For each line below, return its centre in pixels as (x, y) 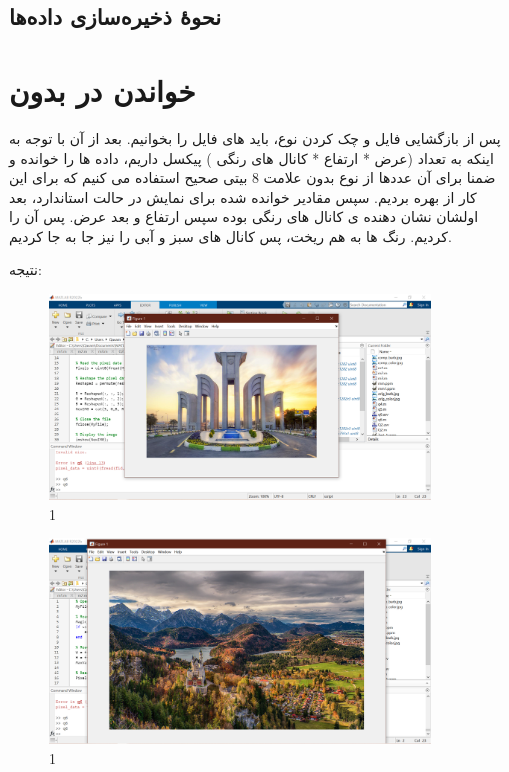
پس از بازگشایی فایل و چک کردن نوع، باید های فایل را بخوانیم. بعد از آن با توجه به (255, 137)
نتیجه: (25, 269)
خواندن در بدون (102, 89)
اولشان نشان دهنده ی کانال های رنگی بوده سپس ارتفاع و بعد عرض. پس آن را (244, 216)
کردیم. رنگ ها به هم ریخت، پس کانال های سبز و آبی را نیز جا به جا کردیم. (230, 235)
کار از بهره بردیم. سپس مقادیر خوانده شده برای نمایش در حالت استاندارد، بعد (243, 196)
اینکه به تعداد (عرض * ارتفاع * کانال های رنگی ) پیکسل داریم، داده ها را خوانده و (251, 157)
